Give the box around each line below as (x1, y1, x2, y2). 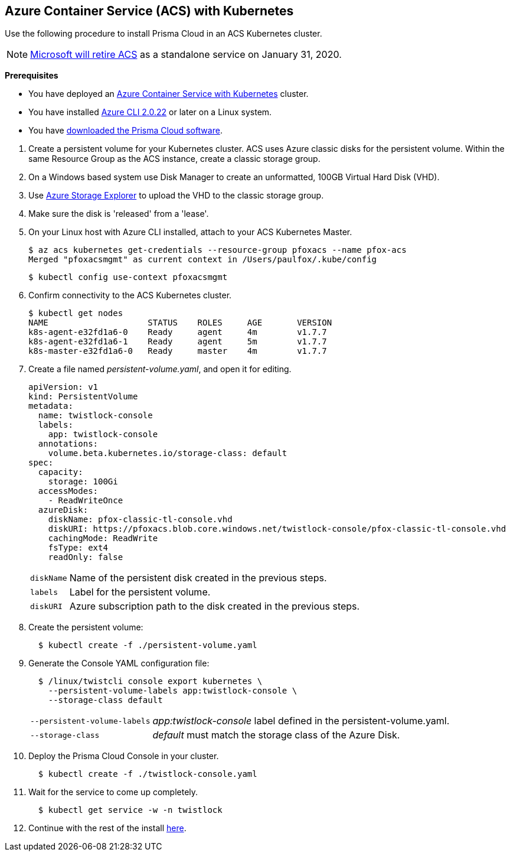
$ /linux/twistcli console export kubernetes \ (38, 676, 263, 686)
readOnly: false (48, 552, 123, 562)
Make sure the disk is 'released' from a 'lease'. (28, 209, 209, 219)
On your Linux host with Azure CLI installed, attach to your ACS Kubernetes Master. (28, 227, 352, 237)
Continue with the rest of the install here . (28, 823, 187, 834)
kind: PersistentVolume (28, 392, 138, 402)
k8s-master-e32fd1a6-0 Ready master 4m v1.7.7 (28, 346, 327, 356)
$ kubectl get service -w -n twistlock (38, 805, 223, 815)
